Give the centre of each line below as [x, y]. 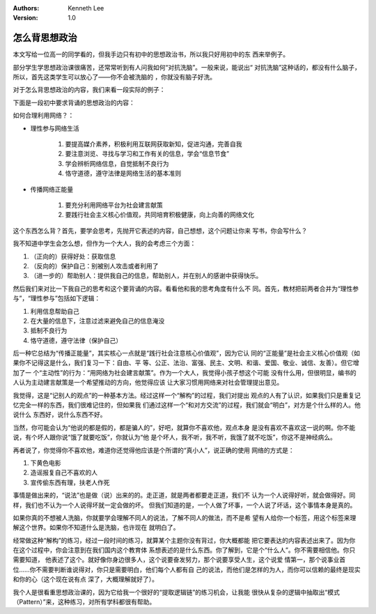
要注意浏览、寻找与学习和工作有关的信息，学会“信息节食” [147, 154]
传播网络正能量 [52, 189]
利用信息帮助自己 [55, 311]
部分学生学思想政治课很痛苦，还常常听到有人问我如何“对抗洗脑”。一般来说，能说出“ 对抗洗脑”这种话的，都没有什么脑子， [187, 67]
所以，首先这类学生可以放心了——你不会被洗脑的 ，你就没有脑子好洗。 [114, 77]
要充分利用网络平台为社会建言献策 [114, 205]
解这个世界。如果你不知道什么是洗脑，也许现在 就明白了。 [96, 528]
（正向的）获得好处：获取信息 [73, 256]
